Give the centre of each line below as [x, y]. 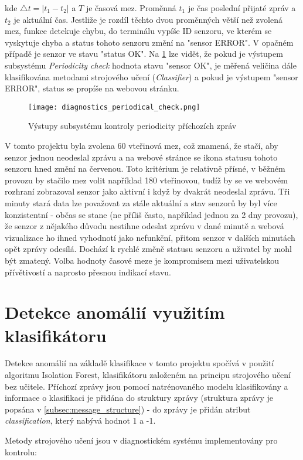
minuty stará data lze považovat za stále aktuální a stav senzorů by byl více [141, 202]
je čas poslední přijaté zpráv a [242, 8]
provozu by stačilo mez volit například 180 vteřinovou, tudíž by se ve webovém [146, 180]
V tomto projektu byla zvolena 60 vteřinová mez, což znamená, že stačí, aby [142, 145]
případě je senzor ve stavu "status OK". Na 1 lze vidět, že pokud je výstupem [144, 54]
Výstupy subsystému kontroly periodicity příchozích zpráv [132, 126]
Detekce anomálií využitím [115, 312]
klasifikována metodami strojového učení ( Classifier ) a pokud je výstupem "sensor [151, 76]
